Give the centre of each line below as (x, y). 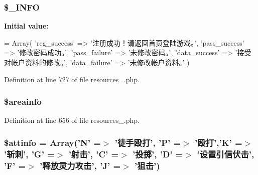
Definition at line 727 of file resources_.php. (72, 79)
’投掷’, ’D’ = (158, 154)
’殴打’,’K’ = (219, 142)
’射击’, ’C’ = (94, 154)
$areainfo (23, 102)
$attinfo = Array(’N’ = (52, 142)
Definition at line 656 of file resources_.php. (72, 120)
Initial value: (26, 26)
